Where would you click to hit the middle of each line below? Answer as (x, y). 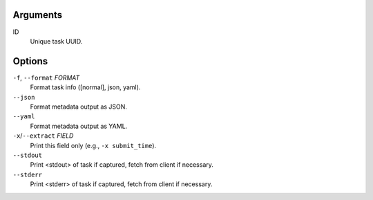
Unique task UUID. (56, 41)
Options (30, 61)
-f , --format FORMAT (46, 78)
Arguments (38, 15)
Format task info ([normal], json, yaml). (85, 87)
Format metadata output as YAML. (79, 126)
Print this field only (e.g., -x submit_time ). (93, 145)
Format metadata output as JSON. (79, 107)
